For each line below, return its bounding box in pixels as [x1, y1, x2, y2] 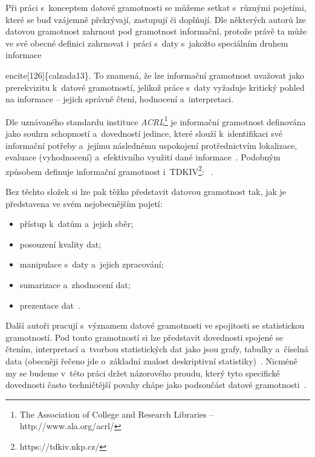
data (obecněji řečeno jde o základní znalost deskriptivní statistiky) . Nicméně [5, 354, 298, 367]
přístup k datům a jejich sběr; [19, 217, 134, 230]
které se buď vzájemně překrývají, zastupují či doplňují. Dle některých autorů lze [5, 13, 306, 25]
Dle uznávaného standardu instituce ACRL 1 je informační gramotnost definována [5, 113, 306, 128]
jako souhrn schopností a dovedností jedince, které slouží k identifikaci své [5, 127, 282, 139]
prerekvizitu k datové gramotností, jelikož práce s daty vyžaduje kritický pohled [5, 81, 305, 93]
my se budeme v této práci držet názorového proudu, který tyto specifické [5, 366, 280, 379]
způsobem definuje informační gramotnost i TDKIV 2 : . [5, 163, 214, 177]
